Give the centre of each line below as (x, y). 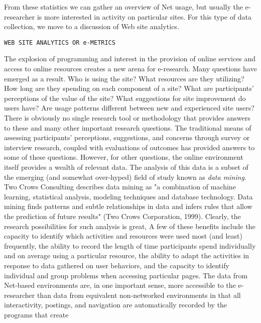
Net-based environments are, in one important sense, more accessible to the (120, 285)
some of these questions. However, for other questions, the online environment (124, 157)
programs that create (36, 314)
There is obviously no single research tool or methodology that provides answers (127, 118)
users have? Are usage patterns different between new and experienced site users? (129, 108)
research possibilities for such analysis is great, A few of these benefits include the (130, 226)
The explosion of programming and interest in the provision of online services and (130, 59)
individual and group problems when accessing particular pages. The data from (126, 275)
